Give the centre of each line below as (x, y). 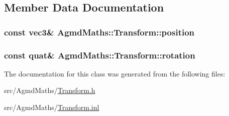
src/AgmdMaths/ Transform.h (50, 90)
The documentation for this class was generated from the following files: (115, 73)
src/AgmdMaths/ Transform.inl (52, 107)
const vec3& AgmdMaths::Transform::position (99, 32)
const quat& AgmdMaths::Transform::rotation (100, 55)
